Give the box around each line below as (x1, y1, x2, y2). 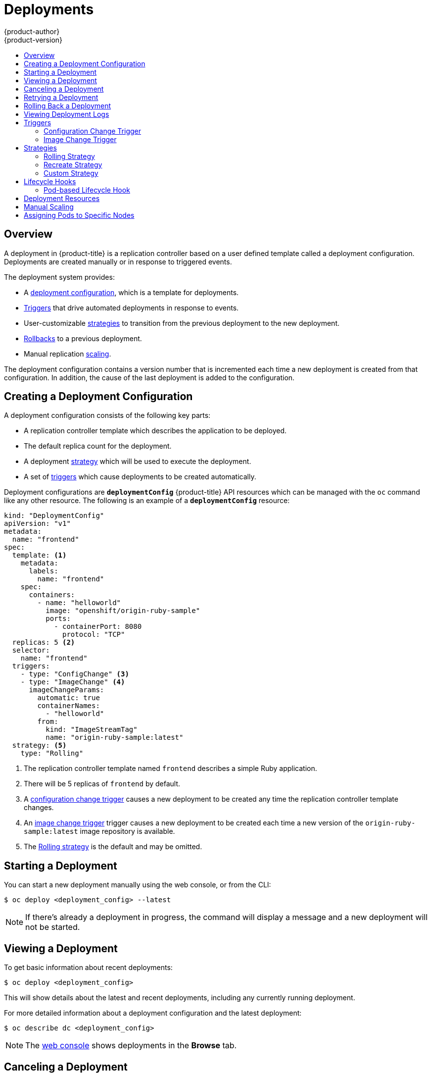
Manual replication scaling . (24, 349, 111, 358)
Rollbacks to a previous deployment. (24, 334, 142, 343)
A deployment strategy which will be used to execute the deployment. (24, 457, 251, 466)
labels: (29, 567, 58, 575)
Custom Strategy (44, 168, 98, 177)
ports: (46, 615, 71, 623)
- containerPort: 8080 (54, 622, 142, 631)
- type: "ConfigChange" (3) (20, 670, 129, 678)
